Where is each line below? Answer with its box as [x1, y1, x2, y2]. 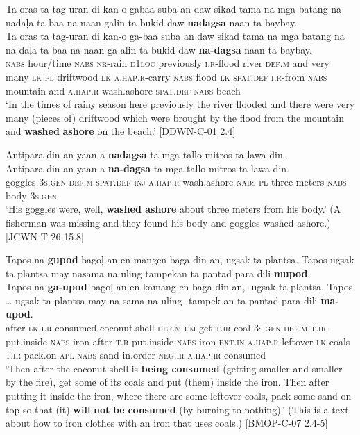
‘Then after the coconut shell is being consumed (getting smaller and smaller [6, 361, 343, 375]
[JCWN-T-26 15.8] [6, 229, 84, 243]
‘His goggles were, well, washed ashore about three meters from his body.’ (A [6, 202, 341, 216]
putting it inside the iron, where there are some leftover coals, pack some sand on [6, 388, 352, 403]
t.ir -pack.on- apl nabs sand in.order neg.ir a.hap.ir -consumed [6, 347, 266, 362]
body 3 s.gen [6, 188, 58, 202]
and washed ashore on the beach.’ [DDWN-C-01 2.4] [6, 124, 236, 138]
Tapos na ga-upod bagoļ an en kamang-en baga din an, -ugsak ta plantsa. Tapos [6, 279, 353, 294]
